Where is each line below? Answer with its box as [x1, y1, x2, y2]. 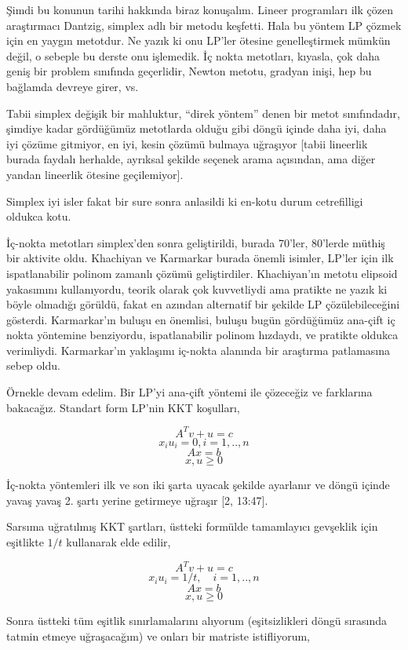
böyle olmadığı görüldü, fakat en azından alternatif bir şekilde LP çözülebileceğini [6, 296, 400, 312]
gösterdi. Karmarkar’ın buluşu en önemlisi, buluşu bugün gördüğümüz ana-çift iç [6, 311, 395, 327]
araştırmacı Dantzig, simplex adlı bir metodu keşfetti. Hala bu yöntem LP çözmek [6, 16, 402, 33]
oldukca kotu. [6, 208, 71, 225]
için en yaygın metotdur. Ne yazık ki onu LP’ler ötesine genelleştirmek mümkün [6, 32, 391, 49]
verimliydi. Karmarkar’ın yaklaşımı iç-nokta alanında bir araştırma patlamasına [6, 341, 391, 358]
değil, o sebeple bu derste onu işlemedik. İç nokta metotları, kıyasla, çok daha [6, 47, 380, 64]
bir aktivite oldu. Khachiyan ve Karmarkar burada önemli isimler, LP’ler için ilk [6, 250, 394, 266]
